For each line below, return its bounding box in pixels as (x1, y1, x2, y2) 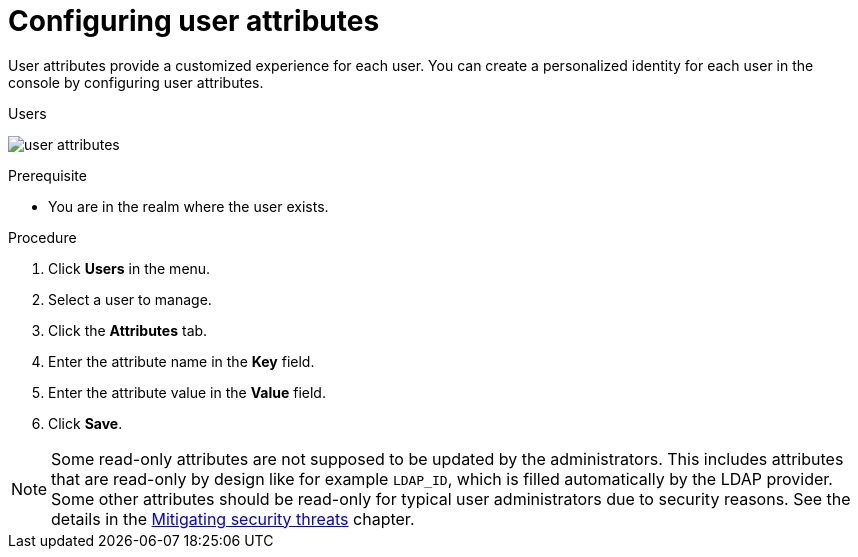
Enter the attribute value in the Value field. (48, 383, 326, 401)
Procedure (8, 228, 77, 246)
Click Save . (48, 414, 123, 432)
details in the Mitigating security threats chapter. (51, 508, 415, 529)
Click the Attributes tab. (48, 321, 208, 339)
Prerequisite (8, 166, 87, 184)
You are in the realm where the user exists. (48, 197, 329, 215)
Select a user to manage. (48, 290, 212, 308)
